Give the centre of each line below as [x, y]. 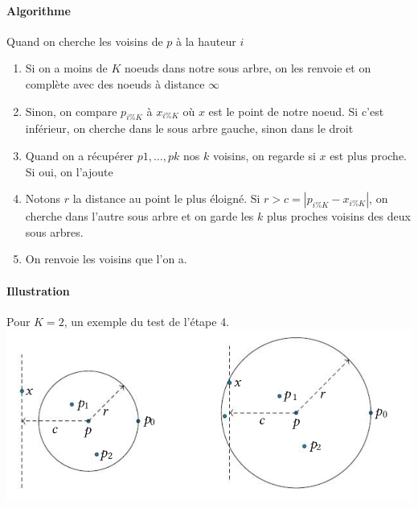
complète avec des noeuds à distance [115, 83]
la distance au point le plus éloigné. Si [166, 198]
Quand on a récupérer [80, 155]
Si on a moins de [66, 68]
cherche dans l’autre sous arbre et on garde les [139, 216]
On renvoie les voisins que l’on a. [106, 259]
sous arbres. [54, 231]
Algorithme [39, 10]
